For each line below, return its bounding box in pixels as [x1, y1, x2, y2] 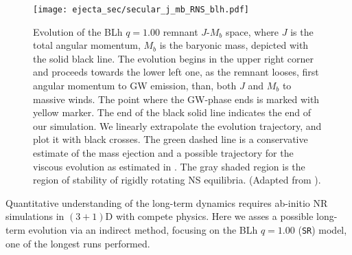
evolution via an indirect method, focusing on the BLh [28, 222, 258, 236]
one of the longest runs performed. [5, 236, 150, 250]
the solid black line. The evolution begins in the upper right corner [33, 51, 314, 65]
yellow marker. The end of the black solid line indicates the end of [33, 105, 312, 120]
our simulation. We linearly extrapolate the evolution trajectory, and [33, 118, 322, 133]
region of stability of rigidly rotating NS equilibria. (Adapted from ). [33, 173, 321, 187]
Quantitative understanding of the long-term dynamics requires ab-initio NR [5, 195, 328, 210]
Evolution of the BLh [33, 24, 123, 38]
